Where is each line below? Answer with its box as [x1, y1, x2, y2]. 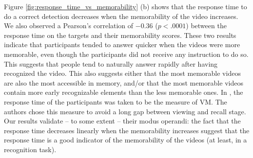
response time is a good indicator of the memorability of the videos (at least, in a [4, 135, 247, 145]
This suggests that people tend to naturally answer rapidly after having [4, 58, 218, 69]
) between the [186, 20, 227, 31]
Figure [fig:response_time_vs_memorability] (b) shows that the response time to [4, 1, 247, 11]
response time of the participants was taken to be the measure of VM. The [4, 96, 227, 106]
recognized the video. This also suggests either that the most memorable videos [4, 68, 241, 78]
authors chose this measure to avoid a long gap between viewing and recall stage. [4, 106, 246, 116]
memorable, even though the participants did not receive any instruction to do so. [4, 49, 249, 59]
